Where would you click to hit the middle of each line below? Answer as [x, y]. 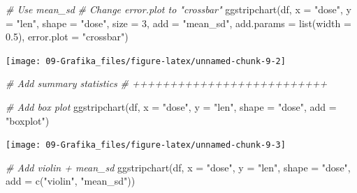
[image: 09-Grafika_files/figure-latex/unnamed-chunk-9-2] [146, 61]
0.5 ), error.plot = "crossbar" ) [67, 37]
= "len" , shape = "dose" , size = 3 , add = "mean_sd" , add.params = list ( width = [178, 23]
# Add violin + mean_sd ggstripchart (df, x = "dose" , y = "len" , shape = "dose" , [178, 167]
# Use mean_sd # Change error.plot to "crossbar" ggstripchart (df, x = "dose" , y [178, 9]
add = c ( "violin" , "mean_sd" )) [71, 181]
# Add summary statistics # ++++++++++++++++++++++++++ [167, 83]
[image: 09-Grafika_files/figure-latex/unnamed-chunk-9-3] [146, 145]
